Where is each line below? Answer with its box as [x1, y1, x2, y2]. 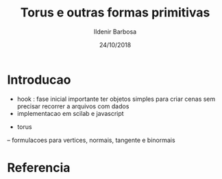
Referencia [7, 160, 71, 176]
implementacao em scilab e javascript [16, 109, 125, 117]
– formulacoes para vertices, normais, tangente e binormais [7, 136, 176, 144]
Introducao [7, 72, 71, 87]
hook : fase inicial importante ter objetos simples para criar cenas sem [16, 95, 216, 103]
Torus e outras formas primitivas [20, 5, 210, 21]
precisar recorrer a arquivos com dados [16, 102, 129, 110]
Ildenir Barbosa [93, 27, 137, 36]
